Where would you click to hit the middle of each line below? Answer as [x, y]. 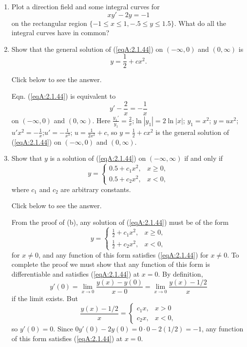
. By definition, [180, 273]
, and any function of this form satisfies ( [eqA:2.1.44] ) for [123, 254]
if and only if [204, 158]
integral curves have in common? [60, 33]
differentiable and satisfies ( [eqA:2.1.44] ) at [76, 273]
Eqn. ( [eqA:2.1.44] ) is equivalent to [64, 96]
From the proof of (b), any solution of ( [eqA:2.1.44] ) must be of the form [120, 222]
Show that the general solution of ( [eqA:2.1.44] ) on [87, 49]
